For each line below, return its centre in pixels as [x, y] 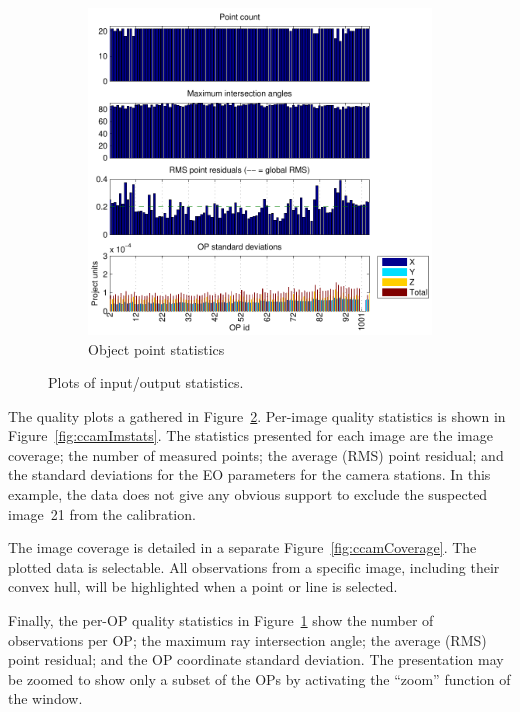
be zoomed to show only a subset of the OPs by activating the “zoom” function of [259, 678]
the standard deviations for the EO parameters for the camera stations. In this [249, 474]
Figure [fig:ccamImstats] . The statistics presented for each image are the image [250, 435]
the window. [45, 698]
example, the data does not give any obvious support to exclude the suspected [248, 494]
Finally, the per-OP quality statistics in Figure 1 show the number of [221, 620]
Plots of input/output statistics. [146, 382]
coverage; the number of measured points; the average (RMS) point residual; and [256, 454]
